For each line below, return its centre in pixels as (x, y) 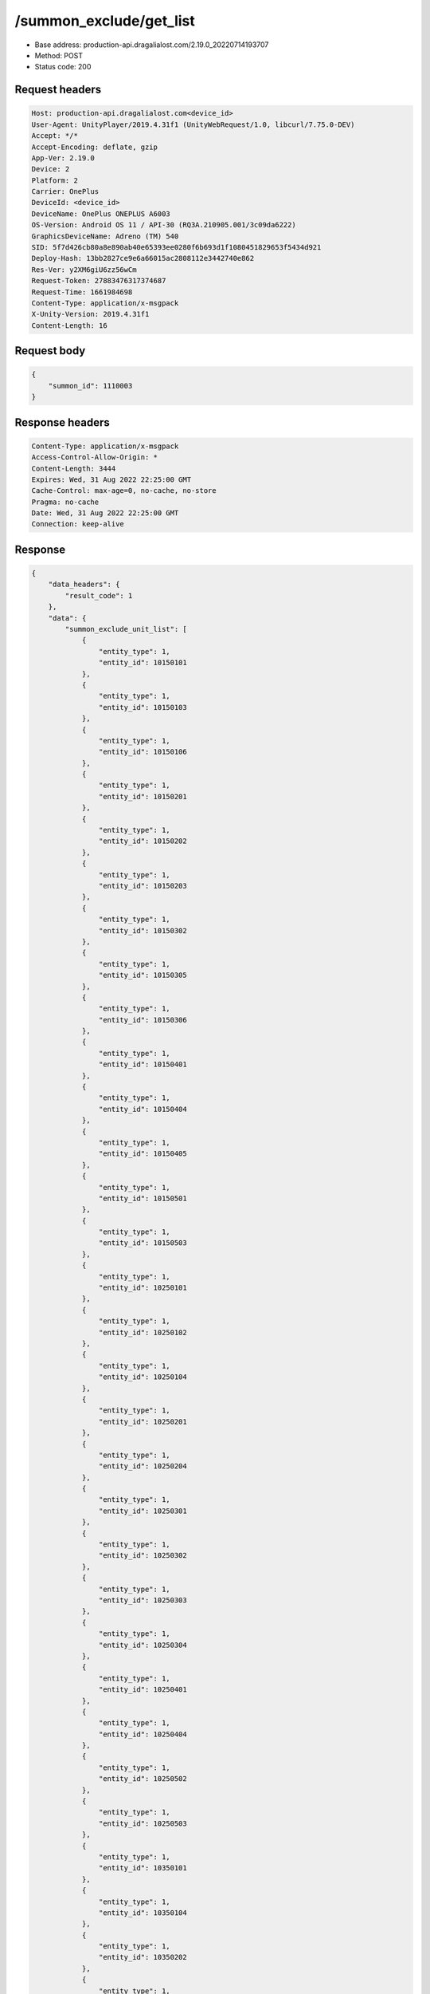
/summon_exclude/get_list (105, 21)
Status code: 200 (63, 67)
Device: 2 (51, 169)
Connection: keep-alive (78, 524)
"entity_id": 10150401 (143, 1064)
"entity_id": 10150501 (143, 1198)
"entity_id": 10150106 (143, 752)
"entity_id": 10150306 (143, 1020)
